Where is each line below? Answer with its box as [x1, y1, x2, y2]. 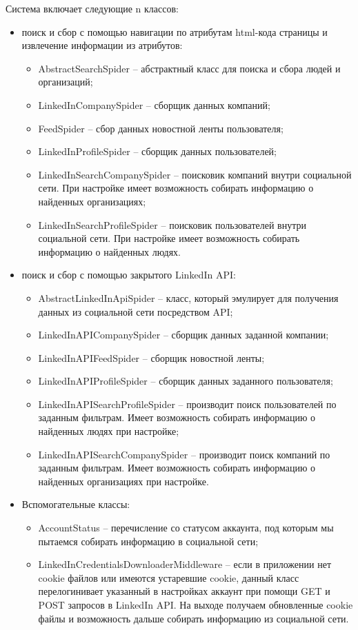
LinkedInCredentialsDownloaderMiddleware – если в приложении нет [38, 557, 332, 571]
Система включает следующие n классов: [6, 1, 179, 15]
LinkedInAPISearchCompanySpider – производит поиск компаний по [38, 447, 330, 461]
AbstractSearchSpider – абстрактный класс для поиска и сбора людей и [38, 61, 341, 75]
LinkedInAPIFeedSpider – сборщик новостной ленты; [38, 350, 265, 365]
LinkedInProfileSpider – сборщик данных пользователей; [38, 144, 277, 159]
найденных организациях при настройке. [38, 474, 209, 488]
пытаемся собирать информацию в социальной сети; [38, 534, 259, 548]
